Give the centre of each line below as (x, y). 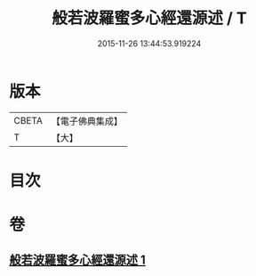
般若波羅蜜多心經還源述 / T (149, 18)
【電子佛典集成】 (87, 121)
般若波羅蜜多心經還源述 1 (78, 260)
